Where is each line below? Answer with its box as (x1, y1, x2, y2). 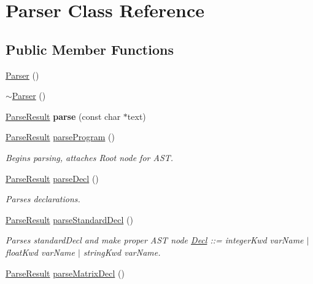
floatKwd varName (6, 245, 75, 258)
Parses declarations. (6, 192, 80, 205)
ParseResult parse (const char (6, 109, 121, 122)
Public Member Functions (6, 39, 174, 58)
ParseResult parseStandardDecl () (6, 213, 133, 226)
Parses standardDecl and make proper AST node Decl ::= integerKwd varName (6, 234, 304, 247)
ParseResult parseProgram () (6, 130, 115, 143)
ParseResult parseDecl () (6, 172, 99, 184)
